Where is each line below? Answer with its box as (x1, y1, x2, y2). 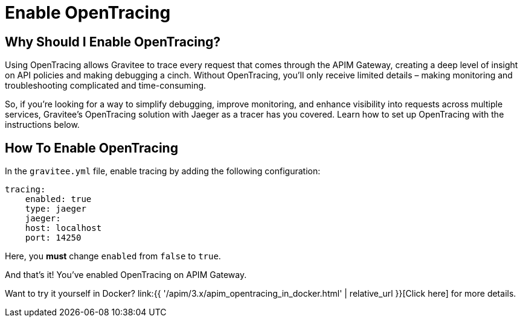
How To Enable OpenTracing (5, 140, 178, 156)
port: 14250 (25, 233, 82, 243)
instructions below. (5, 119, 80, 130)
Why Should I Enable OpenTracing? (5, 34, 221, 49)
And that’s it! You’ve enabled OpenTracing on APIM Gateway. (5, 270, 247, 280)
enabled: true (25, 194, 92, 204)
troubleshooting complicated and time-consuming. (5, 80, 207, 91)
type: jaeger (25, 204, 86, 214)
